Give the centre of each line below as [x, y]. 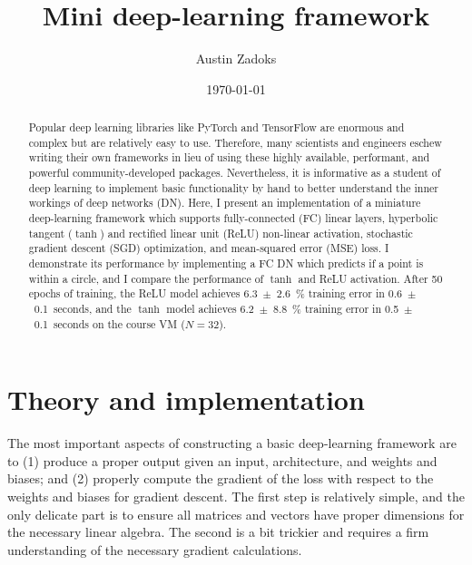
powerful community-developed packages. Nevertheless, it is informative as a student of [235, 173]
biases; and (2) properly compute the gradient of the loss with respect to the [221, 478]
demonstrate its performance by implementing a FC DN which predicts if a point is [226, 263]
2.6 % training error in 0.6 [339, 293]
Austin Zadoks [236, 58]
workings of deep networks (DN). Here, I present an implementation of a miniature [225, 203]
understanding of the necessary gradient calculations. [155, 549]
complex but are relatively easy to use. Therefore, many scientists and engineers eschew [235, 142]
